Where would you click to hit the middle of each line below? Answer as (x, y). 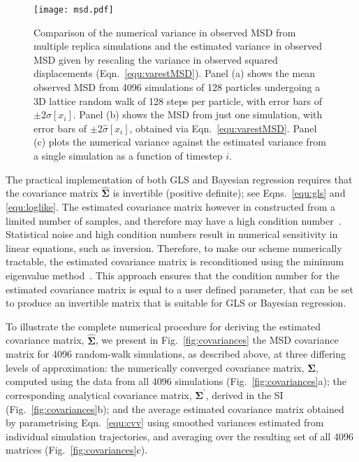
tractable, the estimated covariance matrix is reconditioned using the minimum (175, 261)
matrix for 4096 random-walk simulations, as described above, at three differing (176, 354)
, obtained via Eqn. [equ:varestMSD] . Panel (223, 128)
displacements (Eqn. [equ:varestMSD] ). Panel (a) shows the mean (175, 73)
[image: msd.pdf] (74, 10)
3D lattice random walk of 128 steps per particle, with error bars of (178, 100)
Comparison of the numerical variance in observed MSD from (165, 32)
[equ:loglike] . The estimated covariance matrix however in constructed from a (171, 206)
